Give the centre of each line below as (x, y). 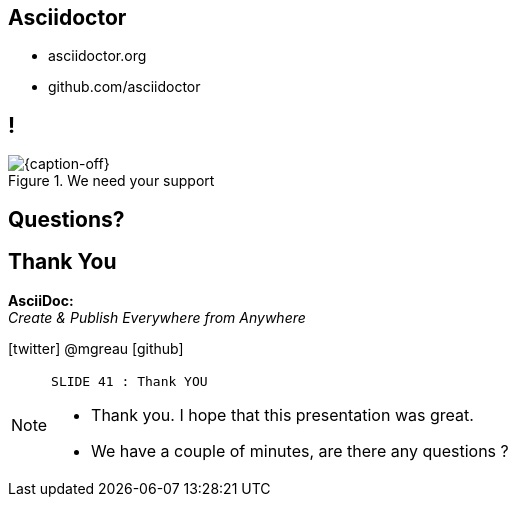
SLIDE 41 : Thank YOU (129, 381)
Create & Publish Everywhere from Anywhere (157, 317)
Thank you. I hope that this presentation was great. (282, 414)
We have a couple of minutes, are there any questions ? (300, 450)
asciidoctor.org (97, 56)
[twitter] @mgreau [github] (96, 348)
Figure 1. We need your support (111, 181)
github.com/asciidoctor (124, 87)
